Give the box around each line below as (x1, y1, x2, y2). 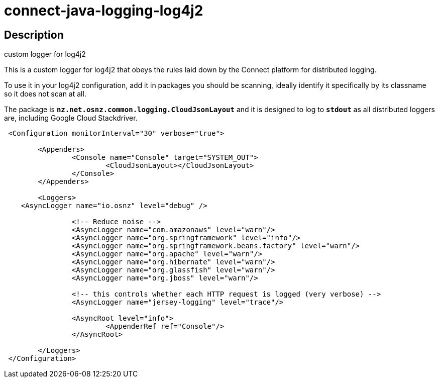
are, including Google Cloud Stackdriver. (4, 114, 138, 123)
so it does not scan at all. (4, 89, 86, 99)
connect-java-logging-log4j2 (4, 2, 203, 19)
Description (4, 28, 64, 41)
